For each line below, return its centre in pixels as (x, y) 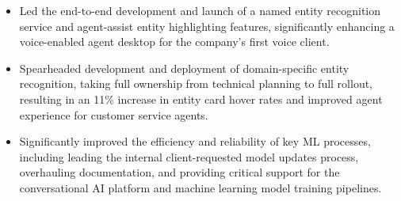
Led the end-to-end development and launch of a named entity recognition (200, 10)
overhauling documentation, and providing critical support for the (179, 172)
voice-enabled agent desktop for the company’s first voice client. (174, 42)
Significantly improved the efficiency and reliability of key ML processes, (195, 141)
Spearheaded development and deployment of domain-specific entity (184, 68)
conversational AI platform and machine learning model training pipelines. (200, 187)
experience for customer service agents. (114, 114)
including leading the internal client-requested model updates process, (189, 156)
